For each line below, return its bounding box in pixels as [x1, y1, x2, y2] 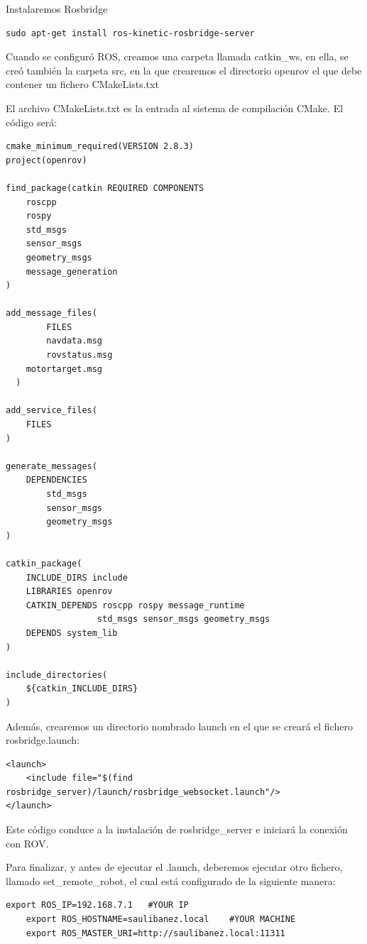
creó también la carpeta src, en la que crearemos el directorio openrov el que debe [6, 62, 362, 77]
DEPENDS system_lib [26, 627, 118, 638]
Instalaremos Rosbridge [6, 1, 108, 16]
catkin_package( [6, 558, 82, 569]
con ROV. [6, 835, 49, 850]
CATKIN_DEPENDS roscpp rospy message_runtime [26, 600, 245, 610]
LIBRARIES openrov [26, 586, 113, 597]
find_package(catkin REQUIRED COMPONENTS [6, 182, 204, 193]
